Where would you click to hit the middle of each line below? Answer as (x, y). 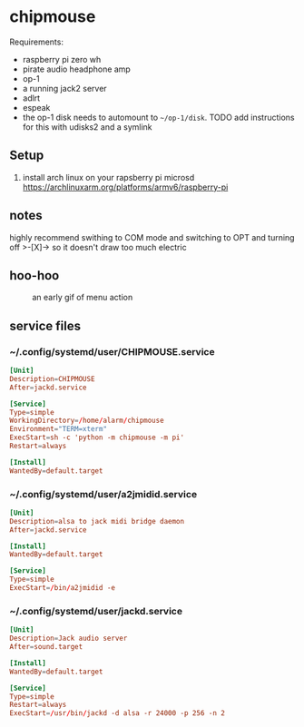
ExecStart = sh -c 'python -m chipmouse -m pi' (97, 437)
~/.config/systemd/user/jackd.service (96, 611)
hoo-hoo (34, 275)
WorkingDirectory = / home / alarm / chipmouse (87, 421)
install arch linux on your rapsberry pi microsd (108, 177)
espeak (36, 107)
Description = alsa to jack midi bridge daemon (97, 521)
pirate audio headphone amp (77, 69)
